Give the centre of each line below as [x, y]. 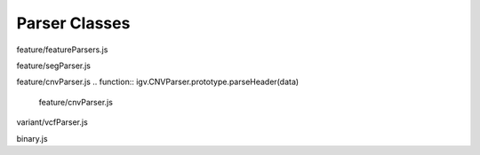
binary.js [32, 138]
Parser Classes [73, 23]
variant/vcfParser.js [52, 122]
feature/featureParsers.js [62, 50]
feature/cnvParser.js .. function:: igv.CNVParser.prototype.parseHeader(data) [158, 82]
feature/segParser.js [54, 66]
